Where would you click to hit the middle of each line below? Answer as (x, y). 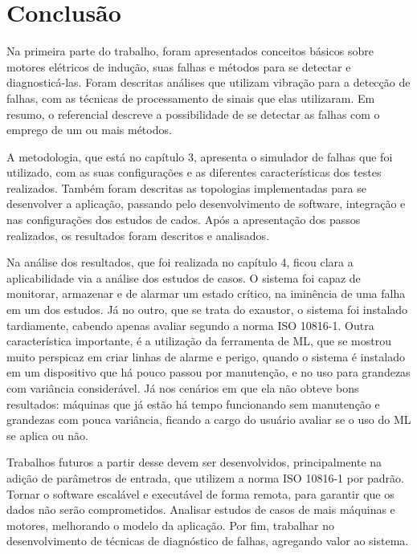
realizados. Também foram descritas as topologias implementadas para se (186, 187)
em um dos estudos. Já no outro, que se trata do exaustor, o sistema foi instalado (207, 310)
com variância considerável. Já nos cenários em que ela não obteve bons (183, 388)
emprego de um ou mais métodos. (89, 130)
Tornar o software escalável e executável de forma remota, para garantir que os (200, 493)
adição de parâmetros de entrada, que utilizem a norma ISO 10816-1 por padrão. (205, 477)
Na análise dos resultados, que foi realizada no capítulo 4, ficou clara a (180, 262)
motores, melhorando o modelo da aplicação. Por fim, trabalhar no (171, 525)
